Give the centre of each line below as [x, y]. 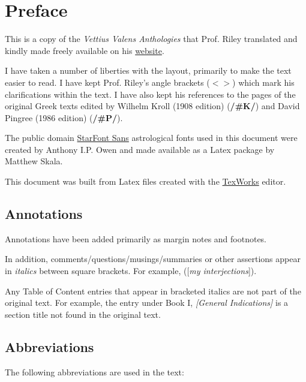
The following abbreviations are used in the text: [94, 372]
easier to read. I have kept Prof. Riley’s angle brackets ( [107, 82]
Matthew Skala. [34, 161]
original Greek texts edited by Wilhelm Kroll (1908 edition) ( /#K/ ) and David [152, 106]
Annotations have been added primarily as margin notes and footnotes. [136, 238]
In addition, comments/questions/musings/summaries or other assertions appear [153, 259]
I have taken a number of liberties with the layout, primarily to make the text [148, 70]
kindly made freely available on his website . [85, 50]
